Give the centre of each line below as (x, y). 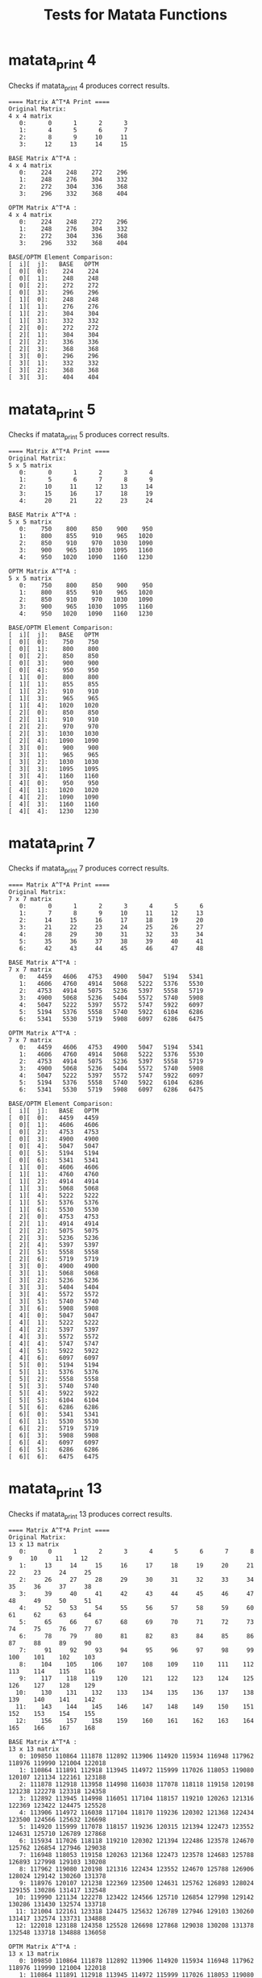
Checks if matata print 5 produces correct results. (89, 435)
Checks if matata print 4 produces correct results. (89, 86)
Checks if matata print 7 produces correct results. (89, 869)
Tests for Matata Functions (135, 15)
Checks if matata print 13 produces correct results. (91, 1515)
